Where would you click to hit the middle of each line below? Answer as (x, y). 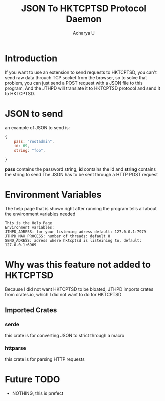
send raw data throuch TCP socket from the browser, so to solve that (76, 77)
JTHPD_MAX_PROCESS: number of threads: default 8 (58, 236)
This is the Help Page (29, 223)
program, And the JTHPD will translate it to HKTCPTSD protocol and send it (83, 88)
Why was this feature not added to (78, 265)
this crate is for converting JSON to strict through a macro (65, 335)
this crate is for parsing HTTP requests (45, 359)
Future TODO (33, 379)
